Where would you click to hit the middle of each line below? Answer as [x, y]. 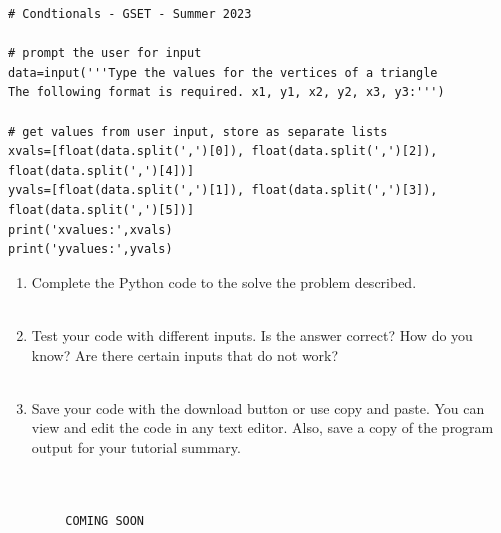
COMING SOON [105, 520]
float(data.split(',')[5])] [101, 209]
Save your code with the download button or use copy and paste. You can [258, 407]
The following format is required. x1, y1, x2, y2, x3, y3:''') [226, 92]
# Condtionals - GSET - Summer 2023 [130, 14]
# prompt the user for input [105, 53]
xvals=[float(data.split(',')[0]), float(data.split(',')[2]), [223, 151]
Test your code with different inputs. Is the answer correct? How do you [252, 334]
